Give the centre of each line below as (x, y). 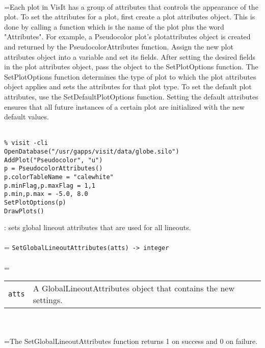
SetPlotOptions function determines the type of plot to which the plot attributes (130, 76)
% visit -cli (26, 143)
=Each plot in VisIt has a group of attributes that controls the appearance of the (131, 6)
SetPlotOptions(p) (35, 202)
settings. (48, 300)
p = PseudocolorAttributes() (54, 169)
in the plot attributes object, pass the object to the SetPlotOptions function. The (131, 67)
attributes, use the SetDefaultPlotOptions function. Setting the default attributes (131, 96)
